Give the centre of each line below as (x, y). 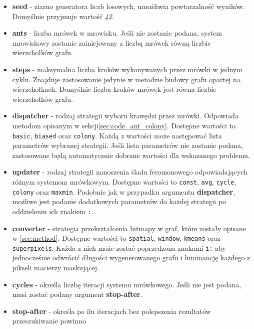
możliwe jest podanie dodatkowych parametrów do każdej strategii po (119, 201)
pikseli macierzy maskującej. (56, 268)
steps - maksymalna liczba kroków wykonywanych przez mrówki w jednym (127, 69)
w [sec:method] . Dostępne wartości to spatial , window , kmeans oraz (116, 238)
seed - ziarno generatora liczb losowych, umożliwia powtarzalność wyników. (128, 6)
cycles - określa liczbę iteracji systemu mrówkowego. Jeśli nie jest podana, (127, 284)
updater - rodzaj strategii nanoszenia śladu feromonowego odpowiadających (130, 172)
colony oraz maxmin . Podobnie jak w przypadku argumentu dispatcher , (124, 191)
